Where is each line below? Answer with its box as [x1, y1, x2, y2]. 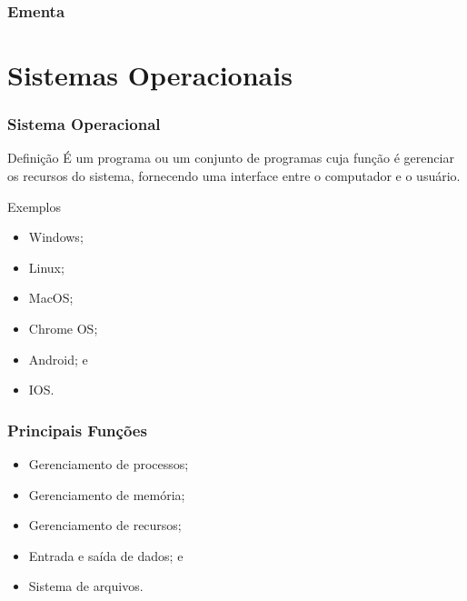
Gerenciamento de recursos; [28, 516, 182, 535]
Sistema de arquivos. [28, 576, 144, 596]
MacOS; [28, 288, 74, 307]
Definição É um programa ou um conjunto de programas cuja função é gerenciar [7, 148, 454, 167]
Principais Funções [7, 418, 147, 441]
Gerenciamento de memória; [28, 485, 185, 504]
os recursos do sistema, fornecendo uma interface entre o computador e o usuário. [7, 166, 461, 185]
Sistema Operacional [7, 113, 161, 135]
